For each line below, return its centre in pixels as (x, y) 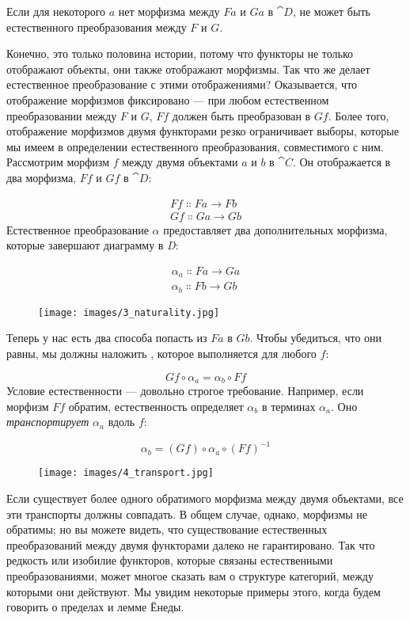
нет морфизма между (169, 11)
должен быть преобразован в (241, 115)
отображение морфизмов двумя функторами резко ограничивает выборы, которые (203, 131)
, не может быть (331, 11)
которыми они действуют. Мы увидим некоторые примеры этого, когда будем (194, 591)
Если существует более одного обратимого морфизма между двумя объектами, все (205, 498)
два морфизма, (42, 177)
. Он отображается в (342, 162)
